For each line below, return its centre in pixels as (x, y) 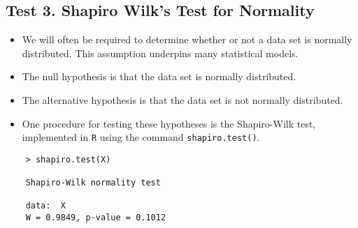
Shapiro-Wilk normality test (93, 183)
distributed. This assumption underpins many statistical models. (160, 53)
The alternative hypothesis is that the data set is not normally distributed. (182, 99)
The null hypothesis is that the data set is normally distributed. (159, 76)
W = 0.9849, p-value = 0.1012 (96, 218)
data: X (45, 206)
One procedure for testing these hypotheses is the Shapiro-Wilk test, (169, 123)
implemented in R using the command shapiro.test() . (141, 137)
